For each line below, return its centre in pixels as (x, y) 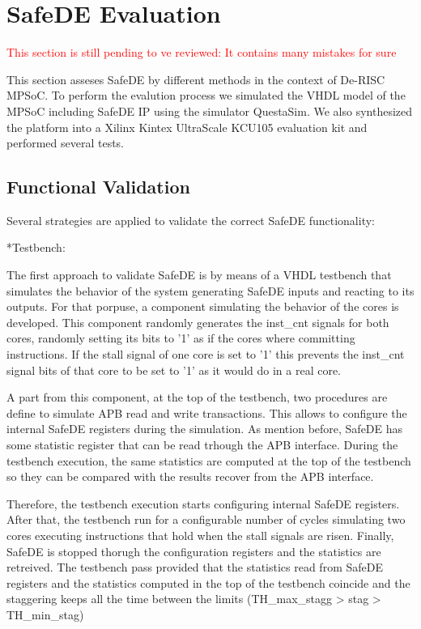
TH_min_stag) (45, 614)
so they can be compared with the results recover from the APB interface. (190, 476)
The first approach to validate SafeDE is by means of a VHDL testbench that (199, 275)
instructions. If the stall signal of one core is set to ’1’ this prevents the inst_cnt (206, 354)
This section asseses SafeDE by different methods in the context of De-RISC (196, 79)
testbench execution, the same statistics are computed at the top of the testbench (209, 460)
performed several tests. (65, 143)
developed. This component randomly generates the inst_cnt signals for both (198, 322)
